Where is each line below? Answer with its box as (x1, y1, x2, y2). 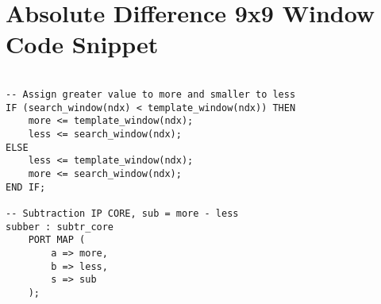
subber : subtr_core (6, 221, 114, 233)
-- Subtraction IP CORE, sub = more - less (6, 207, 239, 219)
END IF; (6, 181, 46, 193)
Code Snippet (6, 28, 159, 60)
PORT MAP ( (28, 234, 86, 246)
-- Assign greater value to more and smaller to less (6, 88, 296, 100)
